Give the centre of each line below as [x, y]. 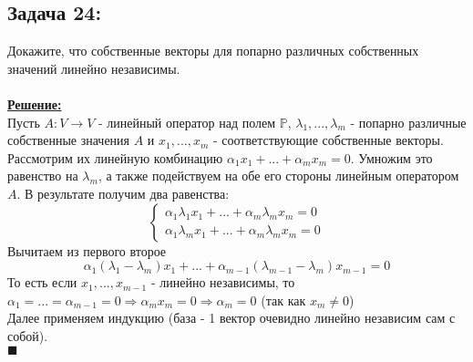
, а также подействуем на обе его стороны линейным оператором [278, 176]
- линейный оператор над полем [187, 122]
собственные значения [69, 140]
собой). [28, 335]
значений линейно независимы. [94, 68]
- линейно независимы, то [223, 282]
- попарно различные [408, 122]
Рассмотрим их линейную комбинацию [115, 157]
